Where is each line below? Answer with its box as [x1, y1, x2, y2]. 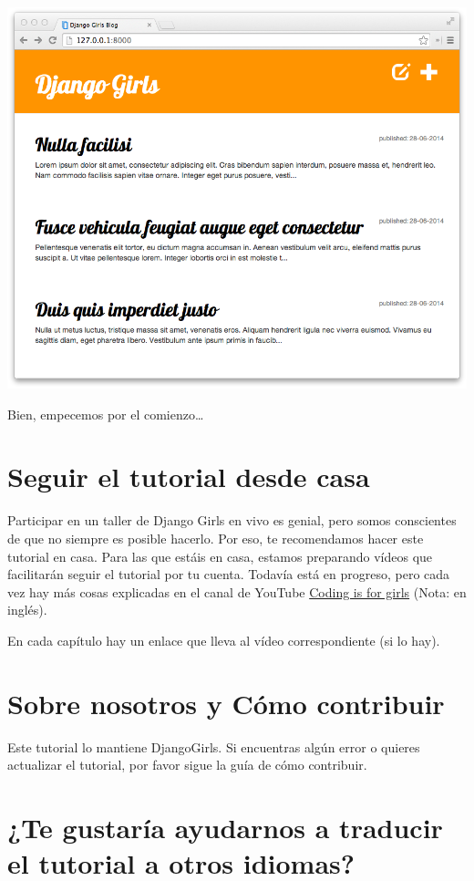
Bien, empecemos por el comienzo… [7, 404, 204, 423]
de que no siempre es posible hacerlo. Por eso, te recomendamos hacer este [7, 529, 424, 547]
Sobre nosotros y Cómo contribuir [7, 684, 445, 721]
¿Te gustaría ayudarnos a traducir [7, 809, 443, 846]
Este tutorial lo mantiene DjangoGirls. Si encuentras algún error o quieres [7, 737, 420, 756]
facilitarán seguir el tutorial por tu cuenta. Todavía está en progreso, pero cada [7, 565, 450, 584]
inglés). [7, 600, 47, 619]
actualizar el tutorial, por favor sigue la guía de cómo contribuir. [7, 755, 367, 774]
